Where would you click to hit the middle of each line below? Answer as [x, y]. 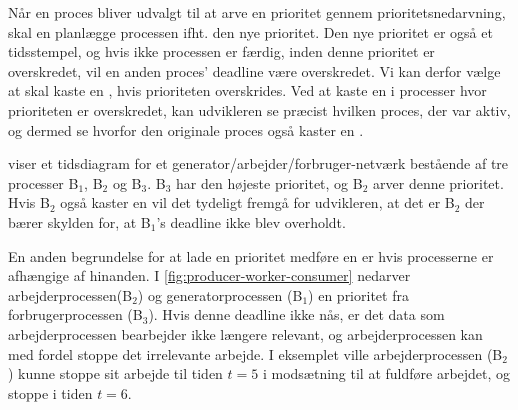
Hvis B [29, 202]
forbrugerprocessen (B [75, 314]
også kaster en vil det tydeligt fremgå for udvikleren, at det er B [257, 202]
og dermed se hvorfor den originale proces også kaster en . [186, 129]
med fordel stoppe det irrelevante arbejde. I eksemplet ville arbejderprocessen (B [255, 353]
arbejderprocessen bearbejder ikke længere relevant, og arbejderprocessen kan [245, 333]
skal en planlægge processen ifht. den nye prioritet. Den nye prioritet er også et [250, 31]
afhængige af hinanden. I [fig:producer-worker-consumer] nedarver [209, 275]
